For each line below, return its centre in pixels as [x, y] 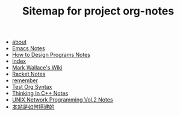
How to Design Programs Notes [51, 55]
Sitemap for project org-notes [98, 11]
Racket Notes [29, 74]
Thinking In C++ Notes [40, 93]
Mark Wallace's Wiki [37, 68]
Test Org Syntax [32, 87]
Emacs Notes [28, 48]
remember [25, 80]
